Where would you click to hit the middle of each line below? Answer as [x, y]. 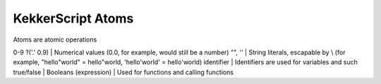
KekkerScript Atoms [73, 18]
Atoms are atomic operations [55, 40]
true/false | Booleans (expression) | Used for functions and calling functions [123, 72]
